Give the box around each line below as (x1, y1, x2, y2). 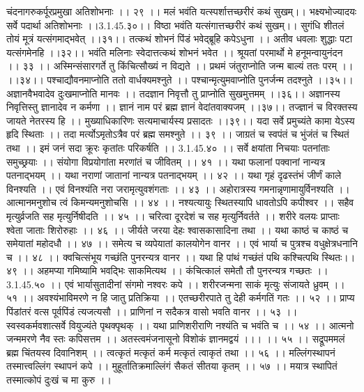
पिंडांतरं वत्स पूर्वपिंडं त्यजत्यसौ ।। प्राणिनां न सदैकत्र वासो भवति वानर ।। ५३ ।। (6, 304, 298, 319)
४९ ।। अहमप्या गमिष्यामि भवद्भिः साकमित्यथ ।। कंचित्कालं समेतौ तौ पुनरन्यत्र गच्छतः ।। (6, 263, 328, 278)
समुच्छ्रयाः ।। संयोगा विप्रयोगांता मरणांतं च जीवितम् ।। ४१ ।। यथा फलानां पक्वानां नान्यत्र (6, 154, 326, 168)
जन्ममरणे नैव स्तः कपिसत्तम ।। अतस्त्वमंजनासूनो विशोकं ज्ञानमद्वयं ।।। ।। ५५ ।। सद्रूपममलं (6, 331, 345, 346)
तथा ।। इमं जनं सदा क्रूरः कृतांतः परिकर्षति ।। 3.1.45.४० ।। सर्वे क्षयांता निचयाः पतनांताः (6, 140, 330, 155)
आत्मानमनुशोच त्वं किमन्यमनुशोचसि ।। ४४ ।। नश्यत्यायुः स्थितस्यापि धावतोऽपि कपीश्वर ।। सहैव (6, 195, 354, 210)
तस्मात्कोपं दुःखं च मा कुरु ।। (6, 373, 112, 387)
